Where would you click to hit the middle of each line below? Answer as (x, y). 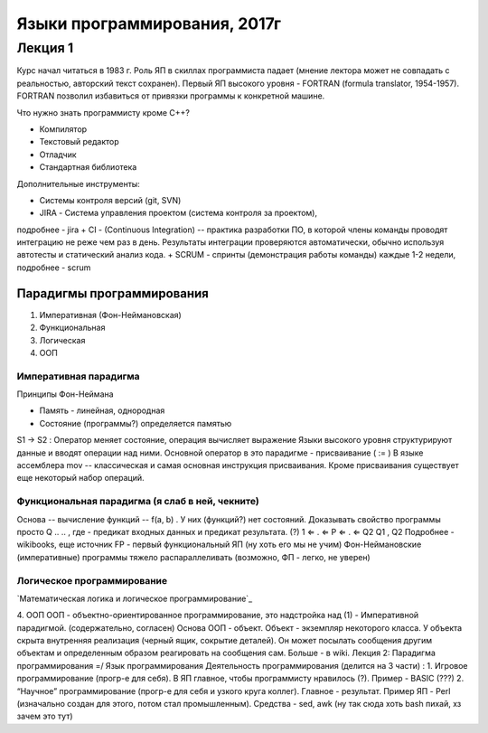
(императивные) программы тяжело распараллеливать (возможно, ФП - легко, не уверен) (193, 557)
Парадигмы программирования (113, 293)
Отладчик (58, 155)
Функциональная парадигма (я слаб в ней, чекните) (138, 502)
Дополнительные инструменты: (78, 183)
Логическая (62, 340)
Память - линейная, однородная (102, 410)
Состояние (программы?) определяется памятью (136, 423)
